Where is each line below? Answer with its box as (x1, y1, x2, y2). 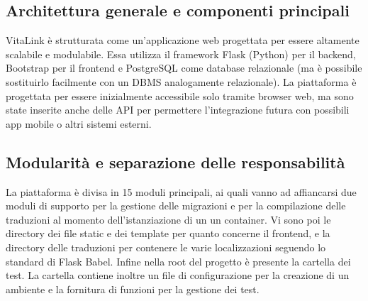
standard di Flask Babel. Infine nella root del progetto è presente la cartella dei (6, 253, 351, 268)
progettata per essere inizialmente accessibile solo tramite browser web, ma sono (6, 88, 354, 103)
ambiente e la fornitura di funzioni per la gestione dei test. (6, 281, 260, 296)
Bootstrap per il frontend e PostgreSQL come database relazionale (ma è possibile (6, 60, 362, 75)
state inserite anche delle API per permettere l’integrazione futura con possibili (6, 102, 350, 117)
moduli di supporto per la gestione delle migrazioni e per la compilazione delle (6, 198, 346, 213)
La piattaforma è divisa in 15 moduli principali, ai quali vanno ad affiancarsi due (6, 184, 357, 199)
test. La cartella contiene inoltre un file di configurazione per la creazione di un (6, 268, 350, 283)
